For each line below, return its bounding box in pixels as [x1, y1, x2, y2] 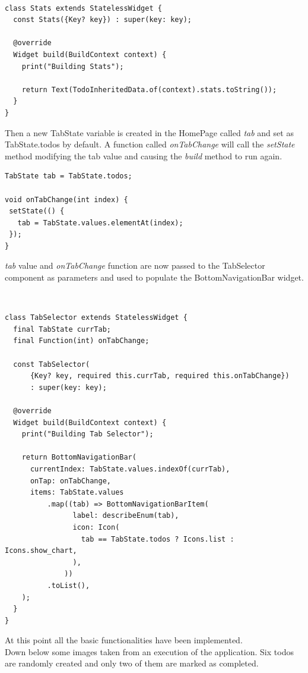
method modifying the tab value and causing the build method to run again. [5, 149, 282, 162]
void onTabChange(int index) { [5, 195, 128, 204]
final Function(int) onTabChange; [13, 336, 150, 345]
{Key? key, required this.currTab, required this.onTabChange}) [30, 372, 290, 380]
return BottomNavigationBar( [21, 453, 136, 462]
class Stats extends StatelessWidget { [5, 4, 162, 12]
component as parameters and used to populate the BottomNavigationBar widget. [5, 271, 304, 284]
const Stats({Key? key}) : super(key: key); [13, 15, 192, 24]
